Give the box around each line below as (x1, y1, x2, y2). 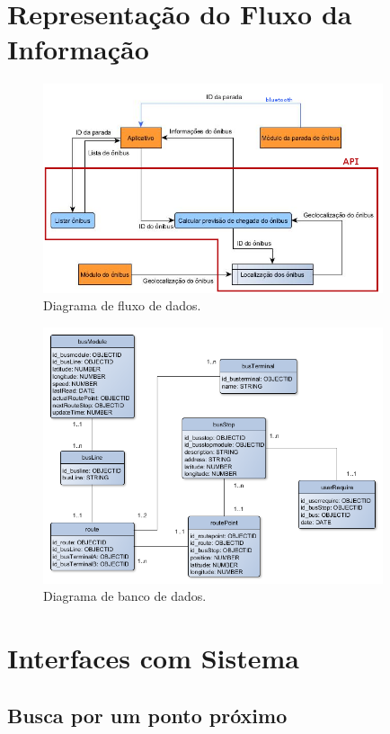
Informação (7, 31, 149, 67)
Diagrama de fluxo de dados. (43, 296, 201, 315)
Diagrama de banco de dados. (43, 586, 207, 605)
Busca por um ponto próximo (7, 701, 288, 729)
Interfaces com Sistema (7, 640, 299, 676)
